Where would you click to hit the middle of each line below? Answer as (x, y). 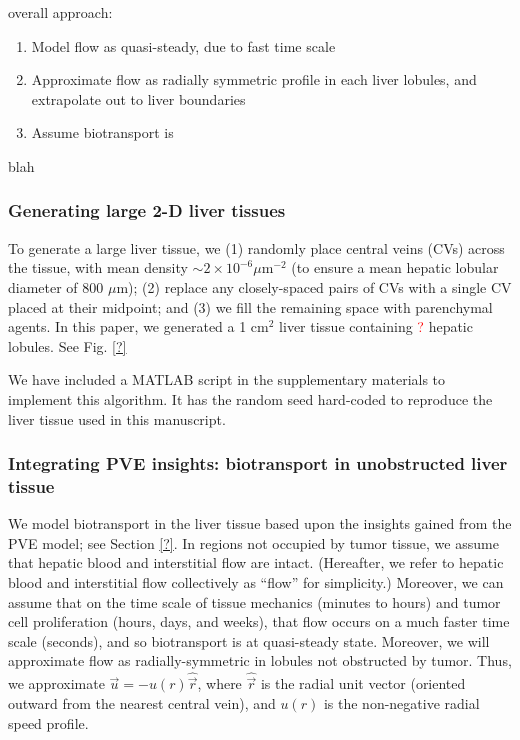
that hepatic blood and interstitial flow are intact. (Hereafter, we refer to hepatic (256, 562)
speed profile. (48, 722)
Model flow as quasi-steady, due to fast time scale (183, 45)
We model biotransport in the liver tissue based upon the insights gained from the (260, 523)
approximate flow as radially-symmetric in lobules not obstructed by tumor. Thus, (260, 660)
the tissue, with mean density (98, 267)
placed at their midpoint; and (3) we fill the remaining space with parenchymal (250, 306)
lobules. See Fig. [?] (67, 345)
